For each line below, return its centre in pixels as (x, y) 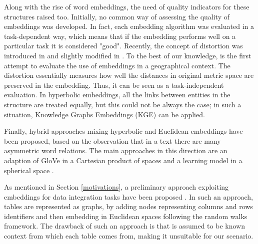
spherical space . (29, 170)
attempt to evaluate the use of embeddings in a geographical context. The (117, 65)
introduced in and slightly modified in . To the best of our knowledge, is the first (128, 55)
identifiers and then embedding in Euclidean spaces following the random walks (126, 216)
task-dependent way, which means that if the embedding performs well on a (120, 36)
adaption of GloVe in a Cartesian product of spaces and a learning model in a (123, 160)
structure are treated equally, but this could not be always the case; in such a (123, 104)
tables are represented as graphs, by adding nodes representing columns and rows (128, 206)
